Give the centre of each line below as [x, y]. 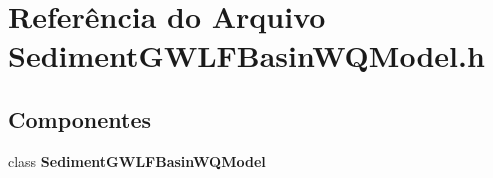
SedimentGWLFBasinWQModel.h [246, 55]
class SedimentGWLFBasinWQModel [137, 160]
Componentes [80, 118]
